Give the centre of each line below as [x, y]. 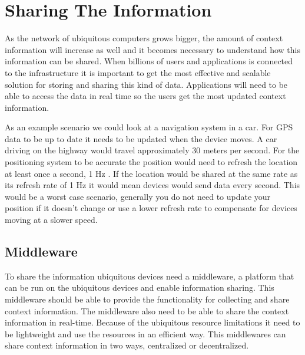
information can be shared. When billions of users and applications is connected [149, 61]
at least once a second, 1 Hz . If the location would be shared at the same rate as [151, 173]
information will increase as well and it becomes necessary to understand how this [152, 49]
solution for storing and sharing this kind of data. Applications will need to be [146, 84]
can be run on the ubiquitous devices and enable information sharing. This [140, 287]
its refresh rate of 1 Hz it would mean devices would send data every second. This [152, 185]
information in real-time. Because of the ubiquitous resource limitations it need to [152, 322]
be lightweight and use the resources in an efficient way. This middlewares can [145, 333]
